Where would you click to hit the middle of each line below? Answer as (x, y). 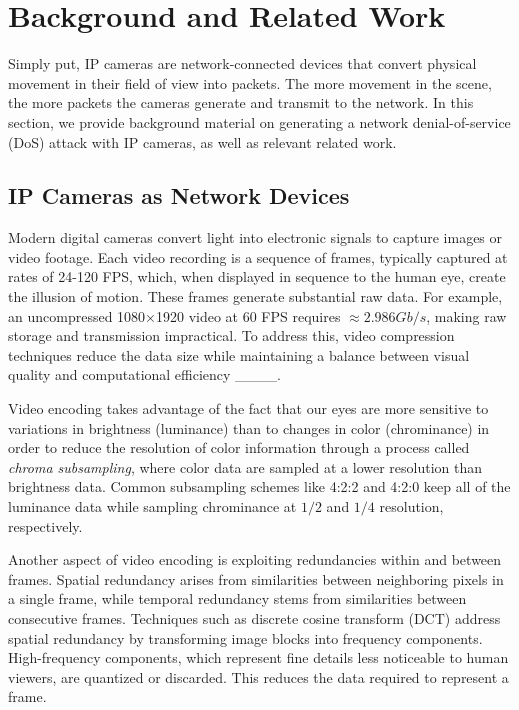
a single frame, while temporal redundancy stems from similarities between (237, 598)
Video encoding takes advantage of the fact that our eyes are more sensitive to (248, 408)
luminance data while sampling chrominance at (152, 506)
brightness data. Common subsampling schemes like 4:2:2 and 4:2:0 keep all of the (259, 486)
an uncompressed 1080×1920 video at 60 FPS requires (174, 315)
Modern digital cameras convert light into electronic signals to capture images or (255, 237)
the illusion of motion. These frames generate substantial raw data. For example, (255, 296)
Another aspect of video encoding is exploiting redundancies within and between (255, 559)
